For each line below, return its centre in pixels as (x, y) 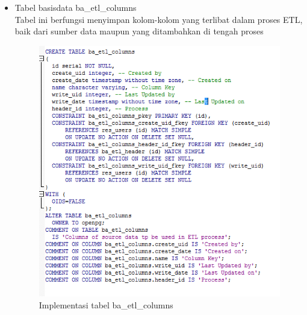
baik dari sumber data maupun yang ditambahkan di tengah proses (139, 31)
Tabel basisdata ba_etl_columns (76, 7)
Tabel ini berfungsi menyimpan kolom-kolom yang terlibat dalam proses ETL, (159, 19)
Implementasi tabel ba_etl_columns (106, 304)
